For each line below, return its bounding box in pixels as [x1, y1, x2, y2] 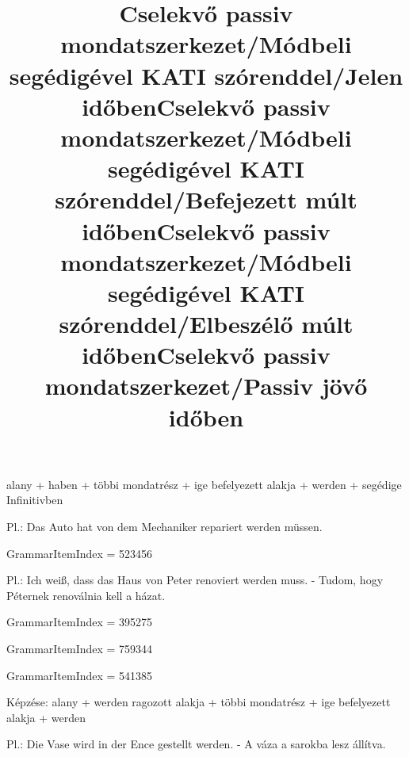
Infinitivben [6, 491, 63, 508]
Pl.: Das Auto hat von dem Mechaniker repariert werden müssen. [6, 518, 323, 534]
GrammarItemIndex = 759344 [6, 640, 153, 656]
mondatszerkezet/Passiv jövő [44, 369, 368, 402]
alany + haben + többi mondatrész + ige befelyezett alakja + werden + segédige [6, 476, 402, 492]
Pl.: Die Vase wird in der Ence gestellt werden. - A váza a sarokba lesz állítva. [6, 736, 386, 752]
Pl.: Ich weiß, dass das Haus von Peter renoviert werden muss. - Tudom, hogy [6, 572, 384, 588]
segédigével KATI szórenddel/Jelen [9, 59, 403, 91]
